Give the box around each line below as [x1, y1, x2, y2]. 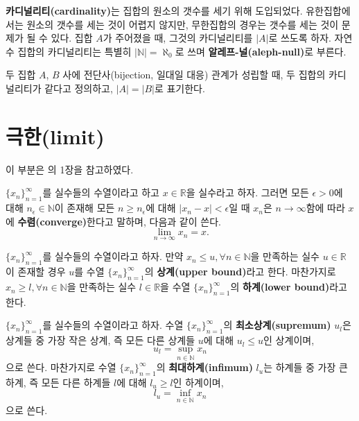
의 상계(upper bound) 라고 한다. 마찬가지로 [144, 264, 336, 279]
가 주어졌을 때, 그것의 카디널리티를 [103, 31, 253, 45]
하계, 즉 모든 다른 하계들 [6, 375, 111, 389]
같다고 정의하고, [44, 80, 113, 95]
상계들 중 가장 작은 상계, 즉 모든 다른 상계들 [6, 333, 195, 347]
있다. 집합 [51, 31, 93, 45]
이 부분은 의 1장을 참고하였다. [6, 162, 134, 176]
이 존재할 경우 [6, 264, 66, 279]
